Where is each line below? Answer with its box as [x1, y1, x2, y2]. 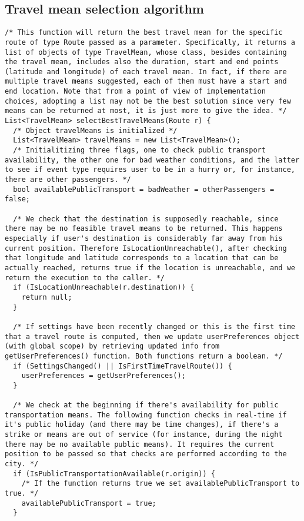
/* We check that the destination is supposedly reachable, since [13, 214, 279, 223]
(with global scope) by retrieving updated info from [5, 342, 220, 351]
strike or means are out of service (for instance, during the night [5, 430, 283, 439]
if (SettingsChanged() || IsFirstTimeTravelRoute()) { [13, 361, 232, 370]
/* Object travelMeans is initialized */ [13, 126, 178, 135]
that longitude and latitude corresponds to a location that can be [5, 254, 279, 263]
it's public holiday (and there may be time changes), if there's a [5, 420, 279, 429]
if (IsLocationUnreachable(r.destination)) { [13, 283, 195, 292]
